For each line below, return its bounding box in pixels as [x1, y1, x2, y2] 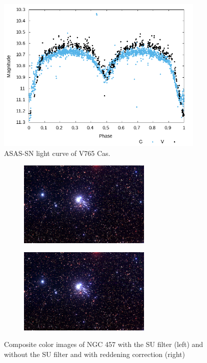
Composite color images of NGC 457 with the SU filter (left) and [4, 339, 203, 349]
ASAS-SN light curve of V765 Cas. [4, 148, 110, 158]
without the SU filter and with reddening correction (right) [4, 348, 185, 359]
